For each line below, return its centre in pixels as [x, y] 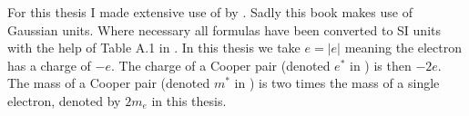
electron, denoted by [64, 100]
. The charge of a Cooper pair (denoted [220, 65]
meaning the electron [403, 48]
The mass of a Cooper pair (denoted [109, 83]
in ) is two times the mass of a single [337, 83]
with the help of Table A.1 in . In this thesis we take [154, 48]
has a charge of [49, 65]
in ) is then [380, 65]
